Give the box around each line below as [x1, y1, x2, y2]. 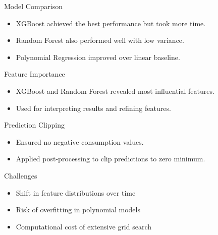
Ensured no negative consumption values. [16, 136, 144, 147]
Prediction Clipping [4, 120, 65, 130]
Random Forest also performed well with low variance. [16, 35, 184, 45]
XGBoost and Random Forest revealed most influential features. [16, 85, 214, 96]
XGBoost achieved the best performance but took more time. [16, 18, 206, 28]
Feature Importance [4, 69, 65, 79]
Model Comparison [4, 1, 63, 11]
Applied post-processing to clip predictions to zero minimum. [16, 153, 205, 164]
